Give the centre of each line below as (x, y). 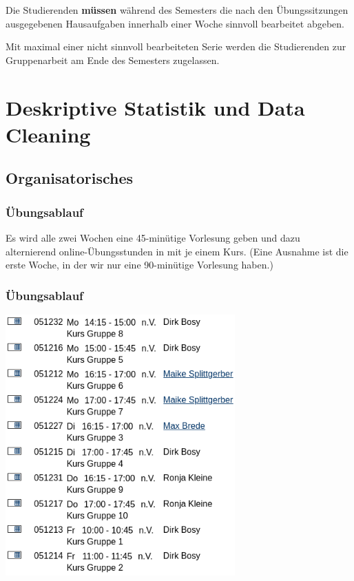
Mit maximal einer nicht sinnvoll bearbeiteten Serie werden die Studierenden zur (176, 46)
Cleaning (48, 134)
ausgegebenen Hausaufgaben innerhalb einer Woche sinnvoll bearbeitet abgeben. (175, 23)
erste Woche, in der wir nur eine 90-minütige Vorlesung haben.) (139, 265)
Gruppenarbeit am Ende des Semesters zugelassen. (113, 60)
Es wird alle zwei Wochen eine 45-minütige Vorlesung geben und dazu (153, 237)
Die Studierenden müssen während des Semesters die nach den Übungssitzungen (177, 10)
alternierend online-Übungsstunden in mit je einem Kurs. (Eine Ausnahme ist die (177, 251)
